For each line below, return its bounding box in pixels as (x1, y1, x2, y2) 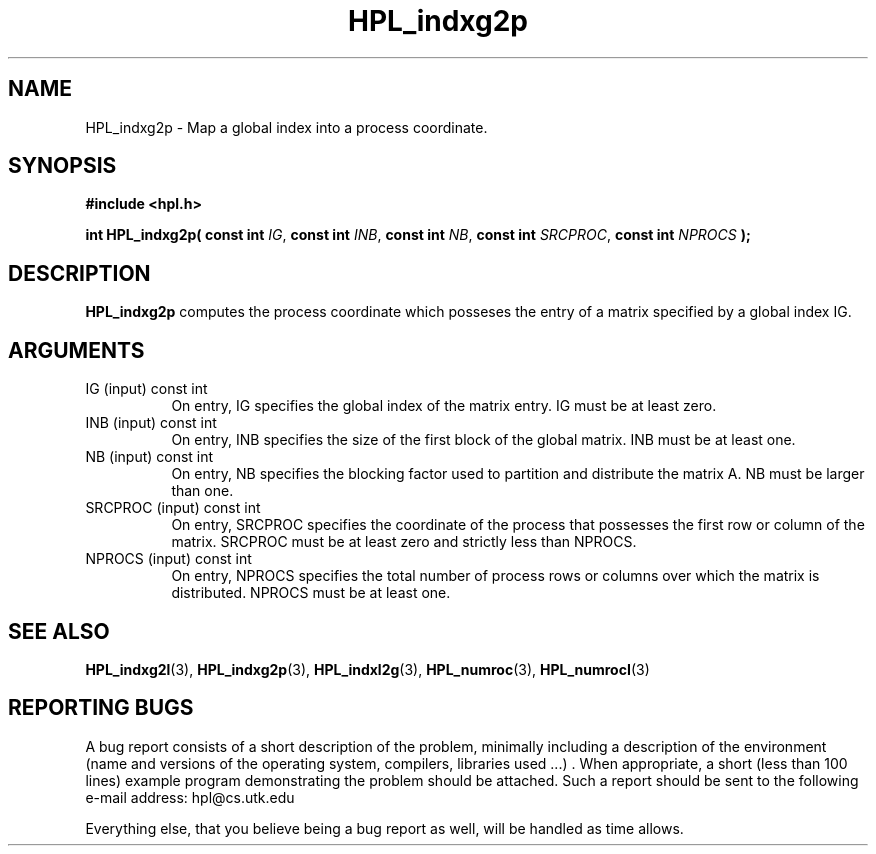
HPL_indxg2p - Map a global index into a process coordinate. (85, 118, 488, 136)
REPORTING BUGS (8, 695, 194, 721)
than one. (171, 482, 234, 500)
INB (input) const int (85, 414, 217, 432)
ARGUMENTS (8, 337, 145, 363)
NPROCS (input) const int (85, 550, 252, 568)
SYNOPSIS (8, 153, 117, 179)
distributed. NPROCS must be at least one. (171, 584, 451, 602)
